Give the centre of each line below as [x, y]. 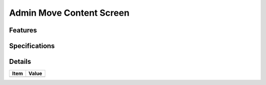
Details [20, 62]
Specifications [32, 46]
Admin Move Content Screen [69, 13]
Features [23, 30]
